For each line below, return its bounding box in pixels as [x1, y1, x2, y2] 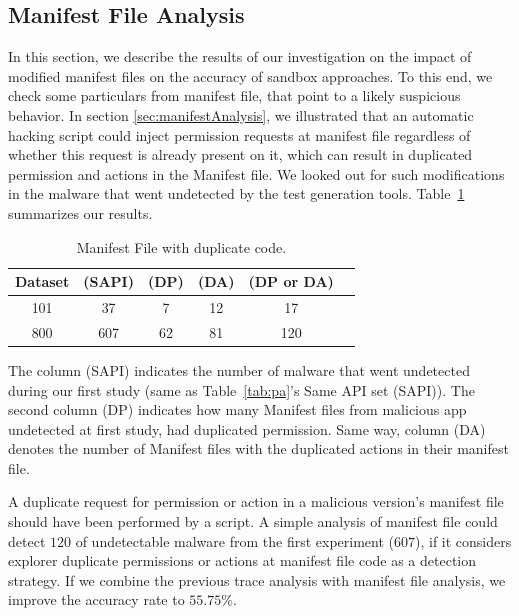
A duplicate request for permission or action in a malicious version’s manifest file [8, 491, 504, 512]
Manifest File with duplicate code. [76, 236, 287, 257]
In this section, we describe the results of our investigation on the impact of [8, 46, 472, 67]
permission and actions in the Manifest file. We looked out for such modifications [8, 163, 505, 184]
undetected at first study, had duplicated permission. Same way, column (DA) [8, 418, 486, 439]
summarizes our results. [8, 202, 153, 223]
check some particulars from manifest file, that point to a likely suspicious [8, 85, 461, 106]
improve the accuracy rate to [8, 589, 185, 610]
